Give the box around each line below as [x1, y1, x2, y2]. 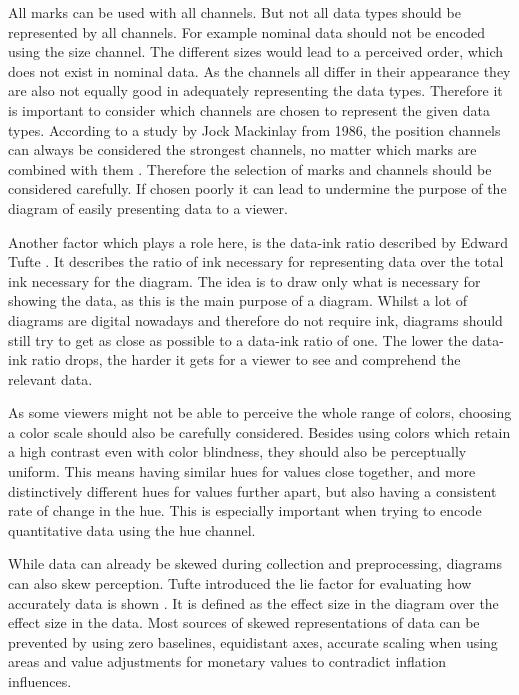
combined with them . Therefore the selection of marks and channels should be [8, 158, 492, 179]
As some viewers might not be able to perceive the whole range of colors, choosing [8, 402, 512, 423]
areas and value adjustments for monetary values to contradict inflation [8, 651, 446, 672]
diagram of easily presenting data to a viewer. [8, 197, 288, 218]
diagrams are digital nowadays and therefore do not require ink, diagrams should [8, 309, 503, 330]
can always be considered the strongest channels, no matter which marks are [8, 139, 477, 160]
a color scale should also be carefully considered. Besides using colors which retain [8, 421, 511, 442]
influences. [8, 671, 72, 691]
